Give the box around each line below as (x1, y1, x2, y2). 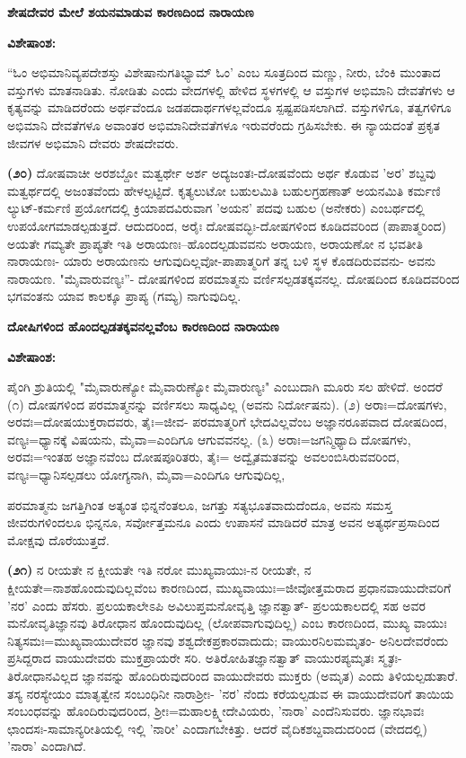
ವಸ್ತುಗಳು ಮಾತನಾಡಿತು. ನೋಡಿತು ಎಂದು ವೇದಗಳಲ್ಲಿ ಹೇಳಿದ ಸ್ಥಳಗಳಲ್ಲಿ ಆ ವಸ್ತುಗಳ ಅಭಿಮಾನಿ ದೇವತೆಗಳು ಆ (7, 80, 455, 99)
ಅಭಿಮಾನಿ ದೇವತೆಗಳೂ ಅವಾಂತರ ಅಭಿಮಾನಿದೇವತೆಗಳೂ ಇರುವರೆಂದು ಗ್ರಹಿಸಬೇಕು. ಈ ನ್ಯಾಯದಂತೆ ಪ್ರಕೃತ (7, 115, 440, 134)
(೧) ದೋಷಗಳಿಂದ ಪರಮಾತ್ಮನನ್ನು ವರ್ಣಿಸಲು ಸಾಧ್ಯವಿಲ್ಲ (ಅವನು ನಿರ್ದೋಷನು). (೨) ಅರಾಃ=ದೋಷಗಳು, (7, 394, 447, 413)
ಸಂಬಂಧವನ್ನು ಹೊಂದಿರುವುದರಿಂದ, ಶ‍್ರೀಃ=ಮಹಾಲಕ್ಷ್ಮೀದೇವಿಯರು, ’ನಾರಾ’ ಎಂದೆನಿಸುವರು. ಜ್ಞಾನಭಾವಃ (7, 701, 425, 720)
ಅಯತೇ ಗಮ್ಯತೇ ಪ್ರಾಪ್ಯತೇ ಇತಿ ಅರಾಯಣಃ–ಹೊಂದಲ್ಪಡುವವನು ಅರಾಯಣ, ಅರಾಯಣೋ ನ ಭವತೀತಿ (7, 234, 423, 252)
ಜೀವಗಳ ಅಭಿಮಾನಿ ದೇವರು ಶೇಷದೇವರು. (7, 133, 179, 152)
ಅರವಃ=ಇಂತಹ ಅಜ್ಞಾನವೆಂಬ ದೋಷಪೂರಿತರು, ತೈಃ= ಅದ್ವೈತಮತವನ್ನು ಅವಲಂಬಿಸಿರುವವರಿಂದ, (7, 447, 400, 466)
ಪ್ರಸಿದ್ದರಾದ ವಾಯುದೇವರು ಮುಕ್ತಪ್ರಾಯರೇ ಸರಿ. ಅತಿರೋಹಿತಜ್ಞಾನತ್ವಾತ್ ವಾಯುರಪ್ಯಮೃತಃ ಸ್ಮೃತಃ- (7, 648, 402, 667)
